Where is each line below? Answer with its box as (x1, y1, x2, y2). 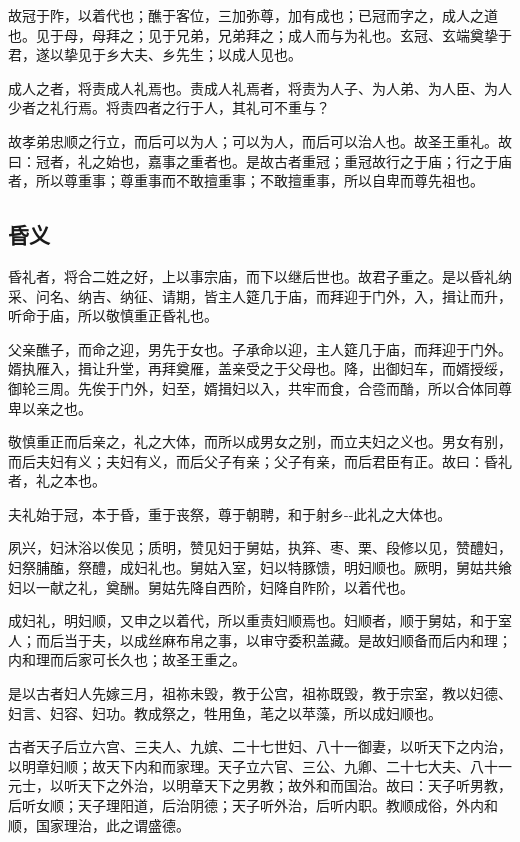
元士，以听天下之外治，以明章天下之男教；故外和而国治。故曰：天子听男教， (8, 775, 512, 796)
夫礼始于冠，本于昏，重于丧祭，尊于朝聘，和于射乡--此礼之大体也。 (8, 503, 452, 524)
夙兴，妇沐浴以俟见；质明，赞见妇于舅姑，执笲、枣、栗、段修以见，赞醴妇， (8, 537, 512, 558)
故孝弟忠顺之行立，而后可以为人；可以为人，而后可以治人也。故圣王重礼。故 (8, 130, 512, 151)
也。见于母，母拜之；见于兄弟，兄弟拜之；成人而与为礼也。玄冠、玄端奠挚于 (8, 24, 512, 45)
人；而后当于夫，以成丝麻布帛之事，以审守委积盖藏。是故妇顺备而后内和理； (8, 629, 512, 650)
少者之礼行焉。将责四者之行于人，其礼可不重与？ (8, 97, 330, 118)
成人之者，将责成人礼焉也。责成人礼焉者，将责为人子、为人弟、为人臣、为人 (8, 77, 512, 98)
